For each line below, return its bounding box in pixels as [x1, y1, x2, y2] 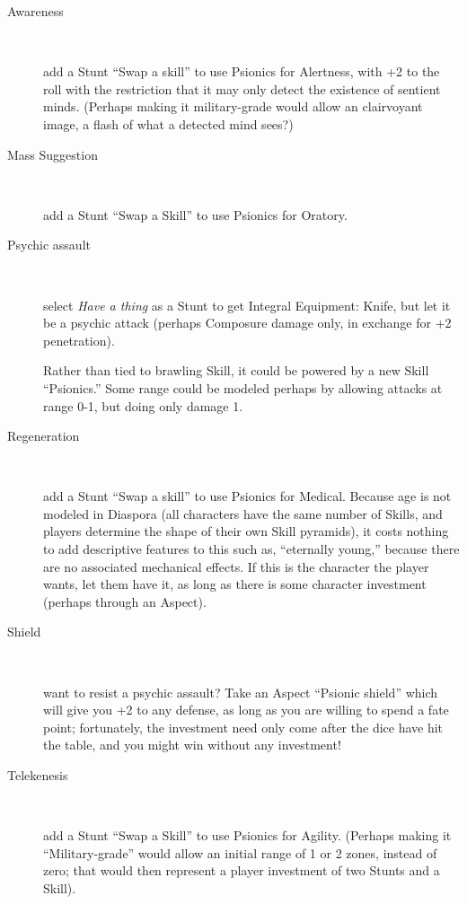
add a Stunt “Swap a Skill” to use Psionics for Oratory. [43, 205, 348, 224]
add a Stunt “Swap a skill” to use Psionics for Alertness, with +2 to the [43, 62, 440, 81]
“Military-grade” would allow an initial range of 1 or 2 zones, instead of [43, 843, 437, 862]
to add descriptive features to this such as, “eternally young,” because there [43, 540, 460, 558]
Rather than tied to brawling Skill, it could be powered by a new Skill [43, 361, 429, 380]
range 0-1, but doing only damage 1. [43, 396, 243, 415]
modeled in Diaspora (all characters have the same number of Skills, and [43, 504, 443, 522]
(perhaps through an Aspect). [43, 592, 207, 610]
